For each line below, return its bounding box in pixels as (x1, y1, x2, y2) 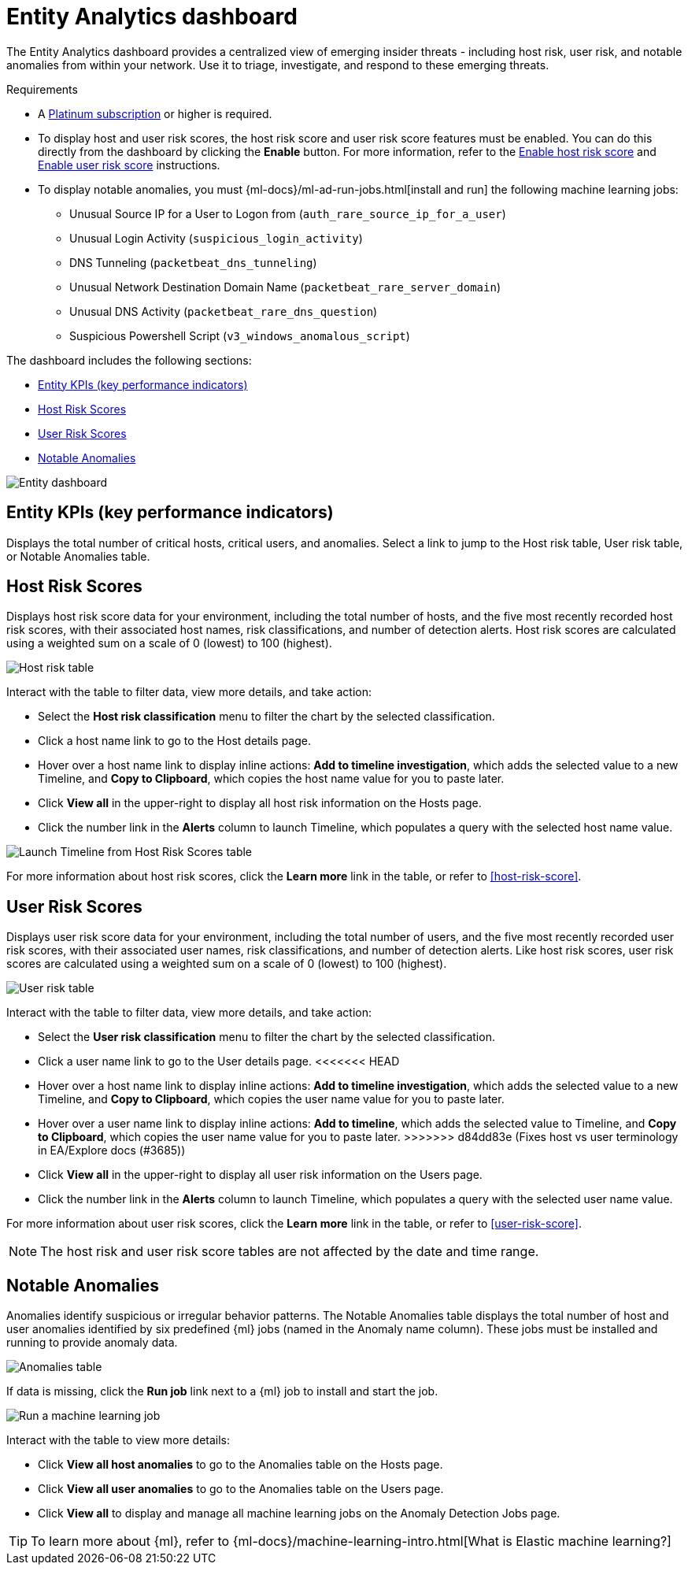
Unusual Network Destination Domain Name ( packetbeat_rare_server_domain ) (69, 280, 501, 294)
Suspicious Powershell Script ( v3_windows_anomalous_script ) (69, 328, 410, 343)
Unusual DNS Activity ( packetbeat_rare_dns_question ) (69, 304, 378, 318)
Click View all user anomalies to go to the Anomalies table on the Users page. (38, 1482, 444, 1496)
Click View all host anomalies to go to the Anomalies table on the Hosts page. (38, 1458, 443, 1472)
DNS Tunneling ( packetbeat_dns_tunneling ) (69, 255, 317, 269)
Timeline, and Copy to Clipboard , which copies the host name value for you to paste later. (38, 772, 505, 786)
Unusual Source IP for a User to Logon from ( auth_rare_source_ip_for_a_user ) (69, 206, 506, 220)
